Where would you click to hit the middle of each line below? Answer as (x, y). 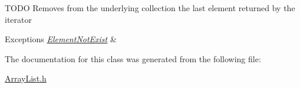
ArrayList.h (26, 78)
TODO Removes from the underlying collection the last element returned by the (150, 8)
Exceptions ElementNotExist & (61, 39)
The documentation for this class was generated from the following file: (133, 58)
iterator (18, 19)
